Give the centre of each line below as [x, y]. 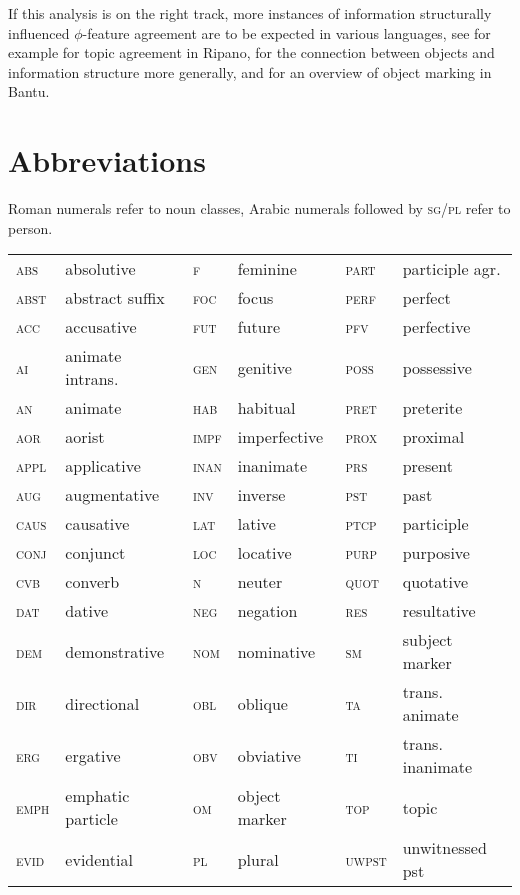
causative [97, 524]
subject [427, 640]
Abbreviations [107, 160]
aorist [85, 437]
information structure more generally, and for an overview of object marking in [250, 71]
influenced [39, 32]
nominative [276, 651]
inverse [261, 495]
